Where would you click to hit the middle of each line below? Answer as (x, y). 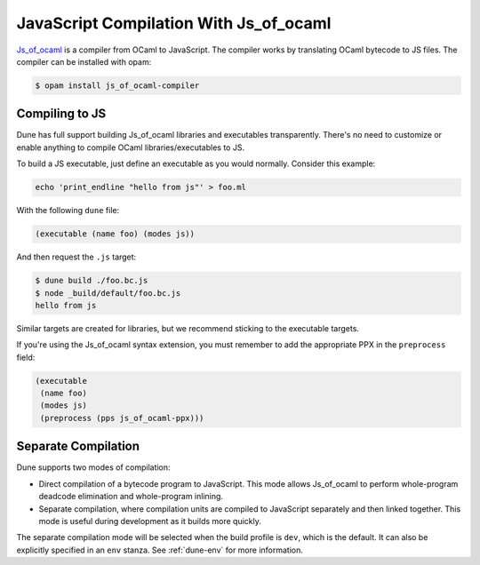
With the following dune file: (68, 211)
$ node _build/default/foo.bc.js (108, 293)
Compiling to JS (61, 114)
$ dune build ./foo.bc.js (92, 281)
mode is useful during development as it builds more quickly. (150, 521)
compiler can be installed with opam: (84, 61)
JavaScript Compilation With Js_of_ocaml (174, 23)
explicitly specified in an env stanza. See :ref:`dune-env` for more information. (160, 550)
